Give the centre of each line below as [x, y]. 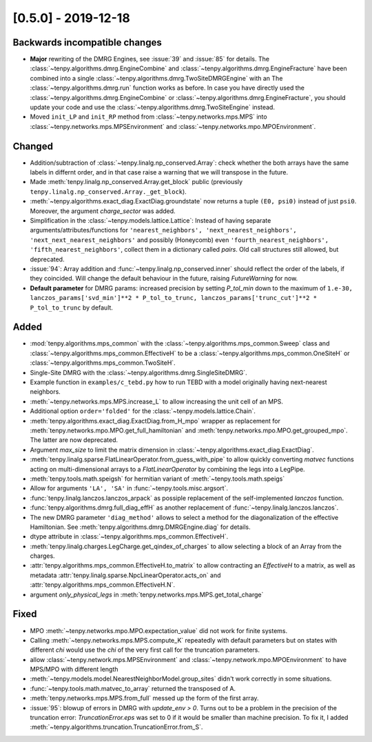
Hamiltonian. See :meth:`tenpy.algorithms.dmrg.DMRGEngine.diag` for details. [140, 527]
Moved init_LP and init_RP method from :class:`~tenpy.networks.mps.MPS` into [149, 117]
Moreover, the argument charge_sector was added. [103, 211]
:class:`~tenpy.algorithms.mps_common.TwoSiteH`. [103, 363]
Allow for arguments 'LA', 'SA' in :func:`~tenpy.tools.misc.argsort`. [129, 488]
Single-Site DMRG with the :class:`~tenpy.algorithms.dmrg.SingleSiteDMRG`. [138, 372]
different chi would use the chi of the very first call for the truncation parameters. [145, 650]
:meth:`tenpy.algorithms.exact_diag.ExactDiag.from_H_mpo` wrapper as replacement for [155, 421]
